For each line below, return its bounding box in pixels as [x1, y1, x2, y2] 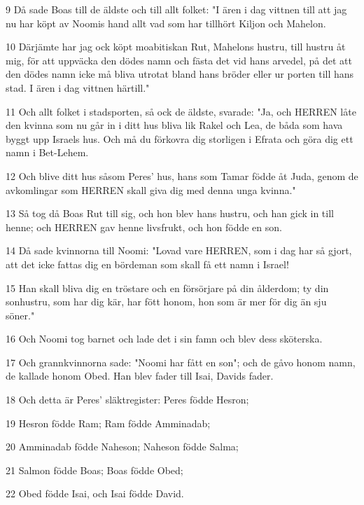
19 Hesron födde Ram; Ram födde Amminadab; [6, 415, 211, 430]
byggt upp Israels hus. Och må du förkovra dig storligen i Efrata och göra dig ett [6, 131, 353, 146]
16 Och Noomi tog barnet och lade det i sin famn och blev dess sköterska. [6, 331, 323, 346]
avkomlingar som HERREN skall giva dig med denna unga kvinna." [6, 182, 296, 197]
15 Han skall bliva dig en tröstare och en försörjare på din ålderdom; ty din [6, 280, 329, 295]
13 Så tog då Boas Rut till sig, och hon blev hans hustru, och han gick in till [6, 206, 334, 221]
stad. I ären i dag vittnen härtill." [6, 80, 150, 95]
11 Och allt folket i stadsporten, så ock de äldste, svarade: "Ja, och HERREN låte [6, 104, 356, 118]
